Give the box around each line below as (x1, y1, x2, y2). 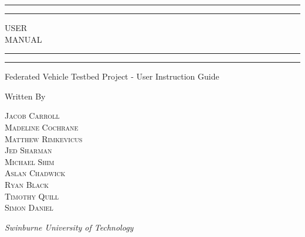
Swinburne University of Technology (5, 221, 134, 233)
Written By (5, 90, 46, 102)
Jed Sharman (5, 144, 52, 156)
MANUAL (5, 33, 42, 45)
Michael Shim (5, 155, 55, 167)
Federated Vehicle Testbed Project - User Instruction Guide (5, 70, 219, 83)
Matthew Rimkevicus (5, 132, 83, 145)
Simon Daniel (5, 201, 53, 214)
